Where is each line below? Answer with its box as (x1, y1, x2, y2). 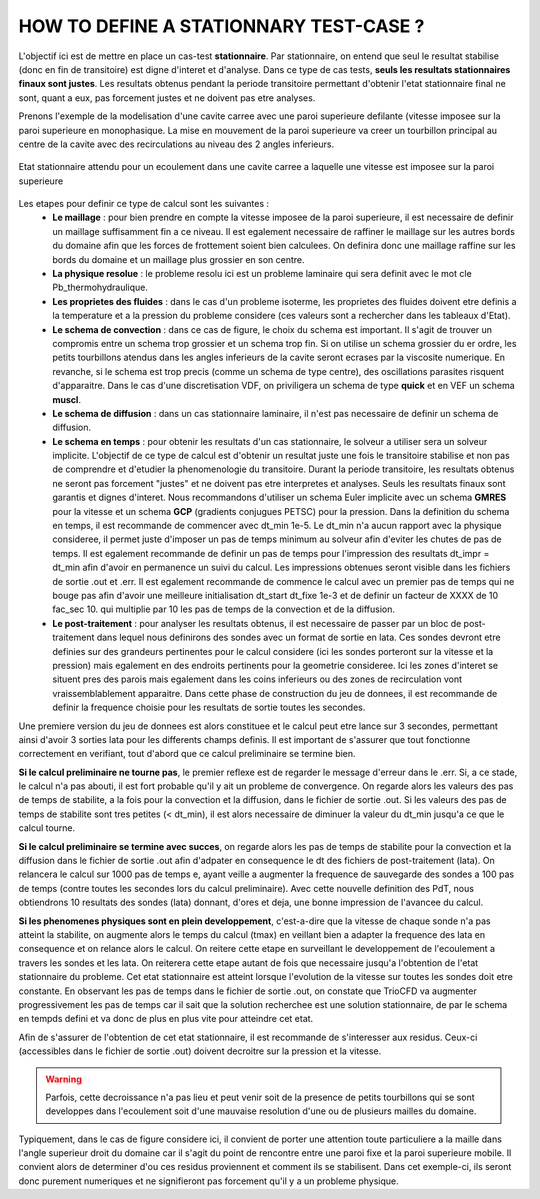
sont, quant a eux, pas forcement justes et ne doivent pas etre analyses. (18, 91, 316, 104)
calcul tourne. (18, 822, 76, 834)
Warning (45, 1073, 82, 1085)
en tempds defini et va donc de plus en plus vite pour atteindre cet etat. (18, 1013, 314, 1025)
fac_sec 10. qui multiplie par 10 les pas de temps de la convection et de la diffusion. (52, 603, 395, 615)
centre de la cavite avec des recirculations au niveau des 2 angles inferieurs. (18, 138, 335, 150)
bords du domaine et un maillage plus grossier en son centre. (52, 253, 305, 265)
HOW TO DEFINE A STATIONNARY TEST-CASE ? (18, 15, 425, 37)
